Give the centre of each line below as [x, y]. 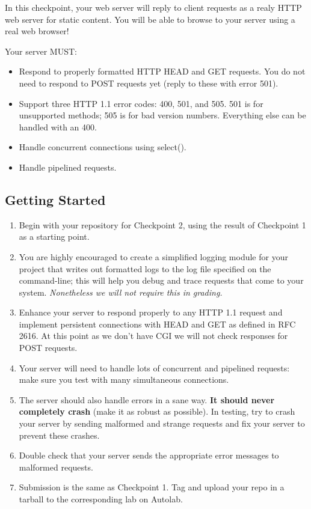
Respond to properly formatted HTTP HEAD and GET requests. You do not [162, 71]
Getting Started [55, 199]
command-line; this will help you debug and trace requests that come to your [161, 280]
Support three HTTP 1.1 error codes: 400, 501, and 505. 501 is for [141, 103]
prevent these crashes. [59, 435]
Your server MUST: [41, 51]
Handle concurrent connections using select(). [103, 147]
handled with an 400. [58, 126]
